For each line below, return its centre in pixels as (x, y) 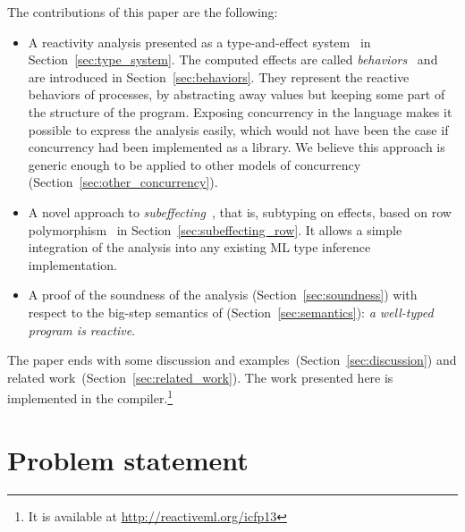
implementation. (72, 264)
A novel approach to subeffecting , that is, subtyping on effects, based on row (240, 211)
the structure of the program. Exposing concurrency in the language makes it (240, 111)
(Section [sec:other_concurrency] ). (123, 182)
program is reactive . (82, 329)
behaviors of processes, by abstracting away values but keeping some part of (237, 94)
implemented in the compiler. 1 (90, 397)
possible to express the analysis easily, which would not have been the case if (238, 129)
